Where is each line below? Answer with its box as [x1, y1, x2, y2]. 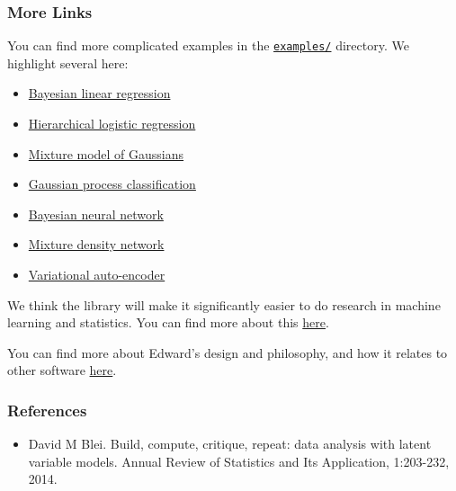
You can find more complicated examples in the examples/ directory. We [7, 36, 409, 55]
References [7, 398, 87, 421]
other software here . [7, 361, 117, 379]
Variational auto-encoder [28, 265, 165, 284]
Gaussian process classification [28, 174, 196, 193]
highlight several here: [7, 53, 129, 72]
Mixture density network [28, 235, 165, 254]
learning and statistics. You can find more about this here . [7, 313, 329, 332]
